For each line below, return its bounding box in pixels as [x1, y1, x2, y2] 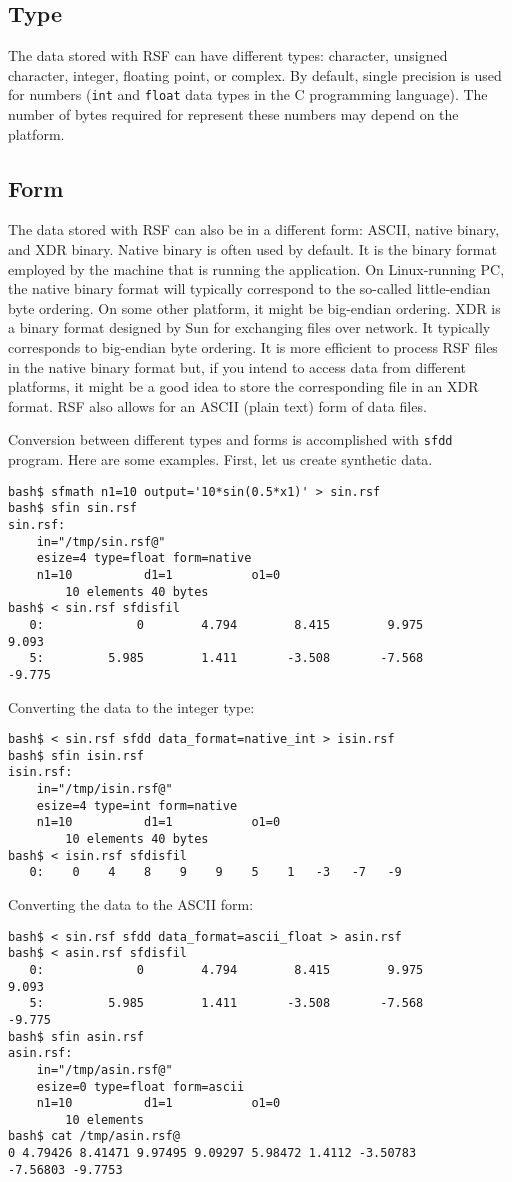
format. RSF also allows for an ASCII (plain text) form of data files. [8, 395, 427, 416]
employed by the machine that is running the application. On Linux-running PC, [8, 258, 505, 279]
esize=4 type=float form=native [36, 551, 252, 566]
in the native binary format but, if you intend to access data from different [8, 356, 467, 377]
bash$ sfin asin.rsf [8, 1029, 145, 1044]
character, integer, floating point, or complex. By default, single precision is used [8, 64, 502, 85]
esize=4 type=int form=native [36, 798, 238, 813]
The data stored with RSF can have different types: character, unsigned [8, 45, 448, 66]
